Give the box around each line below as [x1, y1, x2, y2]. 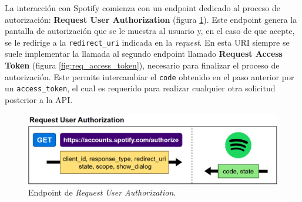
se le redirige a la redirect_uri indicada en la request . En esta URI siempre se [5, 36, 290, 48]
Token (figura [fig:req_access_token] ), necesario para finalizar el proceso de [5, 59, 280, 71]
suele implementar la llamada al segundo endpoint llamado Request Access [5, 47, 283, 60]
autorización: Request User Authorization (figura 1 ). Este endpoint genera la [5, 13, 297, 25]
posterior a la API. [5, 93, 73, 105]
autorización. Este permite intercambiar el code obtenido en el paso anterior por [5, 70, 294, 83]
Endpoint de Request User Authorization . [28, 186, 176, 198]
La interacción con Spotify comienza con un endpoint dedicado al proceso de [5, 2, 280, 13]
